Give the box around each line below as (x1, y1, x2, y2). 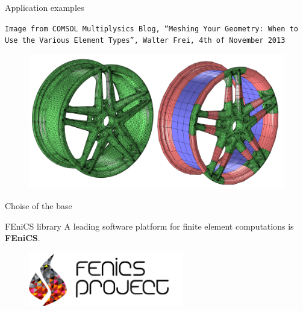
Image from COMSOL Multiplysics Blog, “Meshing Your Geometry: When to (5, 24, 298, 33)
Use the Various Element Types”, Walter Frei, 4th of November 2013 (5, 36, 286, 45)
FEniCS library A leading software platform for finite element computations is (5, 219, 294, 232)
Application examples (5, 1, 84, 13)
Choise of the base (5, 199, 72, 212)
